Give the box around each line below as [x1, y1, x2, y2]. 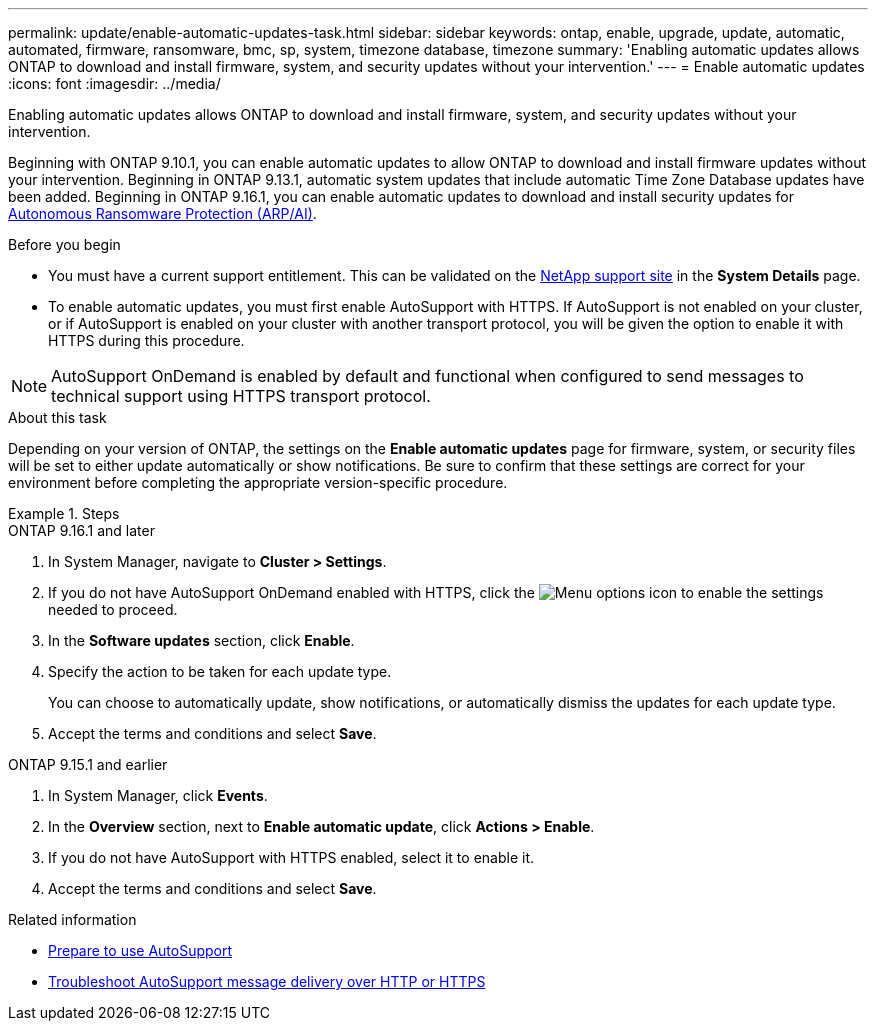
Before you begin [8, 236, 121, 253]
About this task [8, 409, 107, 426]
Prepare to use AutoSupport [48, 942, 233, 959]
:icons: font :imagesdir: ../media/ [8, 75, 221, 92]
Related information [8, 911, 137, 928]
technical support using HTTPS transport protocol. [51, 386, 431, 406]
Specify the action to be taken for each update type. [48, 663, 392, 680]
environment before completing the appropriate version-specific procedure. [8, 474, 508, 491]
